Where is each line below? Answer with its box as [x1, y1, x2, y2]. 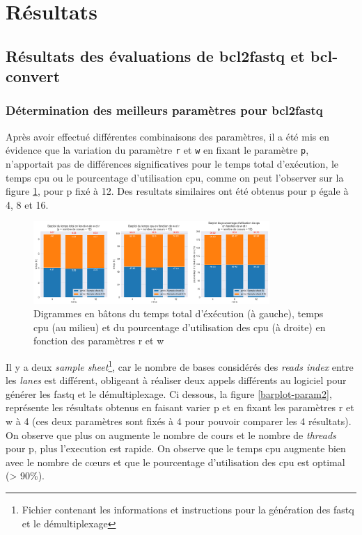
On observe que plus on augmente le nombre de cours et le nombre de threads [6, 427, 336, 442]
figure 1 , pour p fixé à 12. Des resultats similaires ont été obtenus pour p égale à [6, 184, 349, 198]
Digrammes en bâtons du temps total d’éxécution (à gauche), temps [33, 306, 324, 321]
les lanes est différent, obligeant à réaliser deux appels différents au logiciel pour [6, 373, 347, 388]
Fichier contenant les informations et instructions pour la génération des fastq [22, 502, 354, 517]
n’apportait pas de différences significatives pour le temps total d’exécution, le [6, 157, 339, 171]
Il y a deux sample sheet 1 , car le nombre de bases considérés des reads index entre [6, 358, 354, 374]
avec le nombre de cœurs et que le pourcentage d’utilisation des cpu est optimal [6, 454, 345, 469]
